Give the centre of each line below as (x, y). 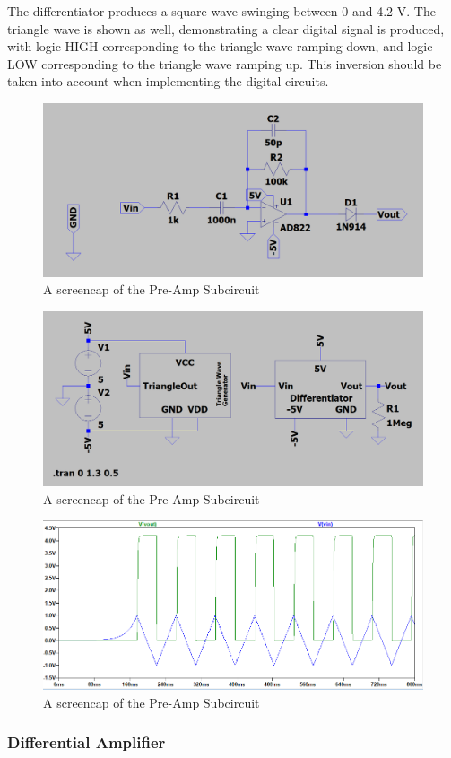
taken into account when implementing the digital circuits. (168, 81)
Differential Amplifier (87, 742)
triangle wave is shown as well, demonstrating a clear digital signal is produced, (226, 28)
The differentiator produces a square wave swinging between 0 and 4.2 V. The (221, 11)
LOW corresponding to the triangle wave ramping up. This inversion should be (225, 63)
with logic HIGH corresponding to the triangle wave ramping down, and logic (220, 46)
